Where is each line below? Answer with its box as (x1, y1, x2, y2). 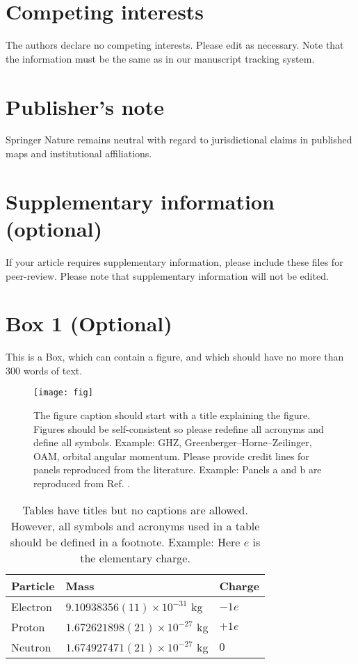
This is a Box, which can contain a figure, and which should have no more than (6, 349, 344, 364)
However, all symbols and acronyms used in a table (10, 517, 260, 534)
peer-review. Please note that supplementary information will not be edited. (6, 268, 329, 283)
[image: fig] (33, 388, 93, 398)
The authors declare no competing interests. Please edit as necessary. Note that (6, 38, 344, 52)
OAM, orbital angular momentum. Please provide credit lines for (33, 448, 309, 463)
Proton (11, 618, 45, 635)
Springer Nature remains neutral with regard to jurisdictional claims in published (6, 132, 352, 147)
